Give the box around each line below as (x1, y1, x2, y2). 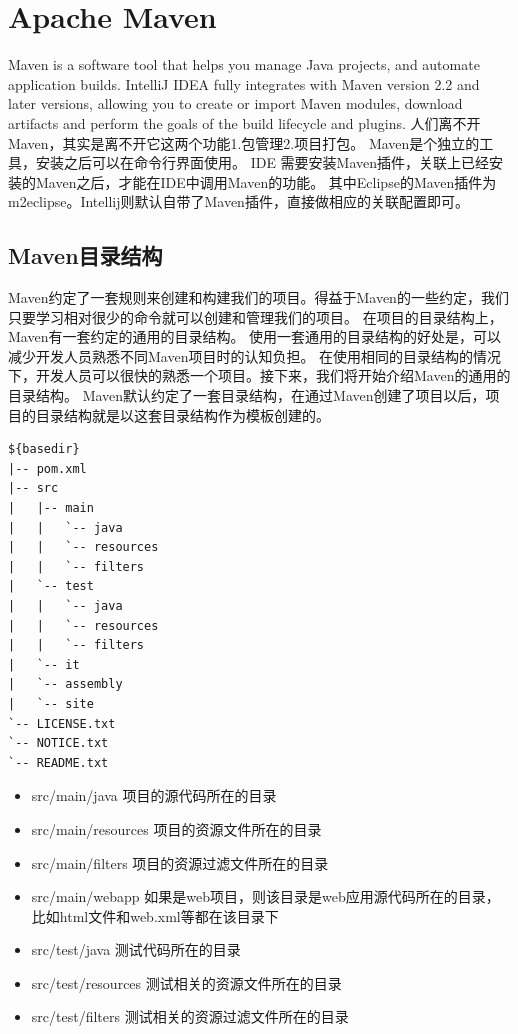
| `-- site (8, 696, 94, 711)
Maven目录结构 (8, 240, 163, 271)
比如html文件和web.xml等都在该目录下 (31, 905, 279, 926)
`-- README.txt (8, 755, 109, 770)
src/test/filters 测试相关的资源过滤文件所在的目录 (31, 1006, 349, 1027)
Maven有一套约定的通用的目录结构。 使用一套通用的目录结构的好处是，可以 (8, 326, 502, 347)
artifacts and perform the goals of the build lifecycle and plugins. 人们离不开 (8, 112, 481, 133)
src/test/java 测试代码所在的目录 (31, 939, 241, 960)
